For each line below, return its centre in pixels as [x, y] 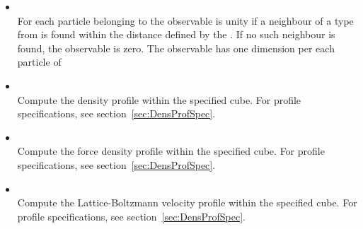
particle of [39, 62]
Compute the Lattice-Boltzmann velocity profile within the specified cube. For [187, 202]
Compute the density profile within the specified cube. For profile [159, 99]
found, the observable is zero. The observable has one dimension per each [176, 48]
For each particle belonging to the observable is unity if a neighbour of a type [185, 20]
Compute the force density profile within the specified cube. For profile [171, 151]
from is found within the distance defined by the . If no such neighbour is [176, 34]
